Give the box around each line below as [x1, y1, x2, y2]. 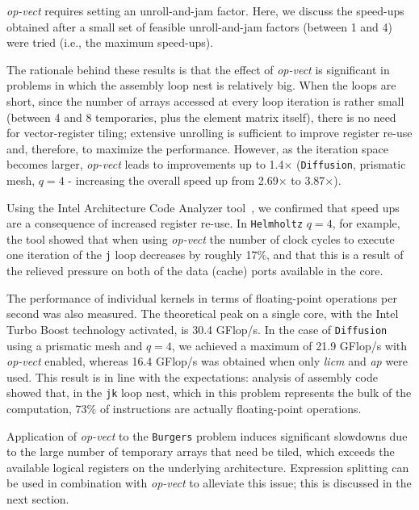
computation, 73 [6, 399, 87, 416]
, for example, [332, 215, 400, 232]
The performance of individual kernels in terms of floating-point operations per [6, 289, 397, 306]
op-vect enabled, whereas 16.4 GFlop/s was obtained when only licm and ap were [6, 353, 409, 370]
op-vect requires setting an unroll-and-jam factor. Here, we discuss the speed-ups [6, 2, 404, 19]
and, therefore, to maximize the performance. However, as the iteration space [6, 140, 388, 157]
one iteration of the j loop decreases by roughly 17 [6, 246, 258, 263]
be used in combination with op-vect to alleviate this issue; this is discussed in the [6, 474, 412, 491]
